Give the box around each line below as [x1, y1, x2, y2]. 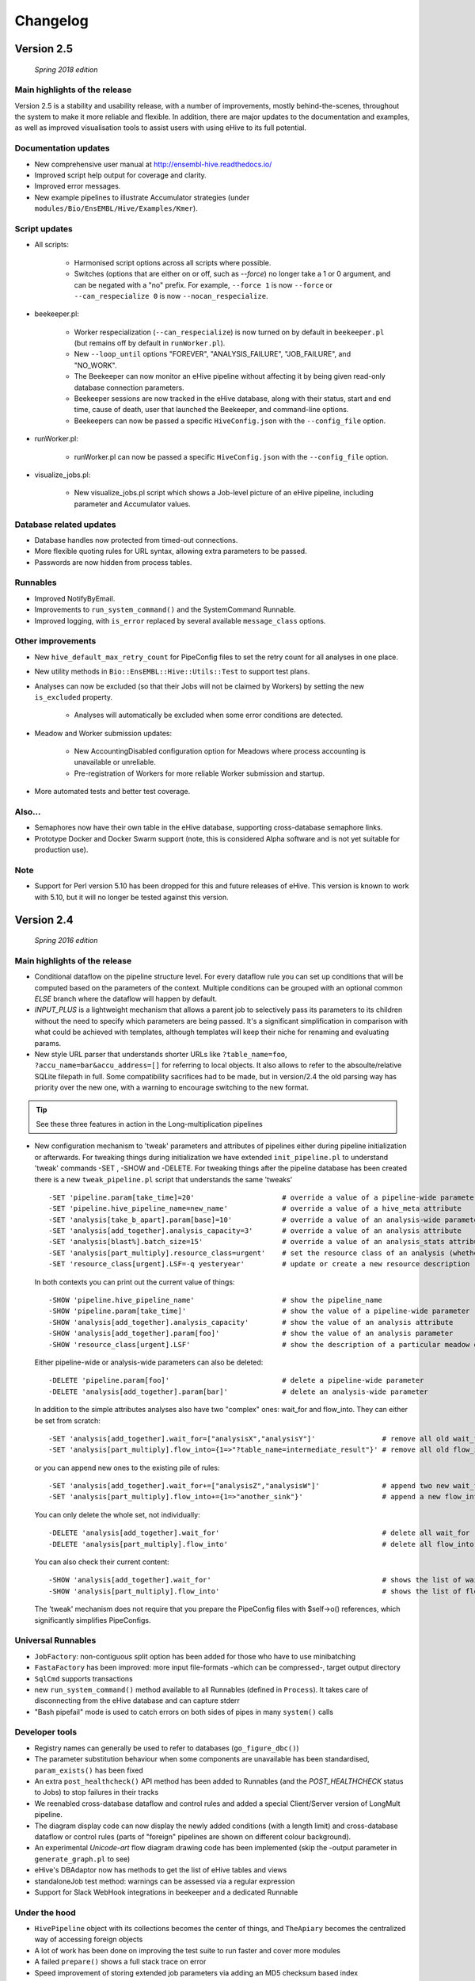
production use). [34, 845, 89, 855]
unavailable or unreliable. [74, 758, 156, 767]
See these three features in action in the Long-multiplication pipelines [36, 1119, 263, 1128]
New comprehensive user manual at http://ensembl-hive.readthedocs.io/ [34, 159, 272, 169]
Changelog [14, 12, 89, 29]
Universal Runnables [14, 1635, 97, 1646]
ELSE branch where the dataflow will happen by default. [34, 994, 218, 1004]
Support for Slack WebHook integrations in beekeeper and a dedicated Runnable [34, 1887, 298, 1897]
